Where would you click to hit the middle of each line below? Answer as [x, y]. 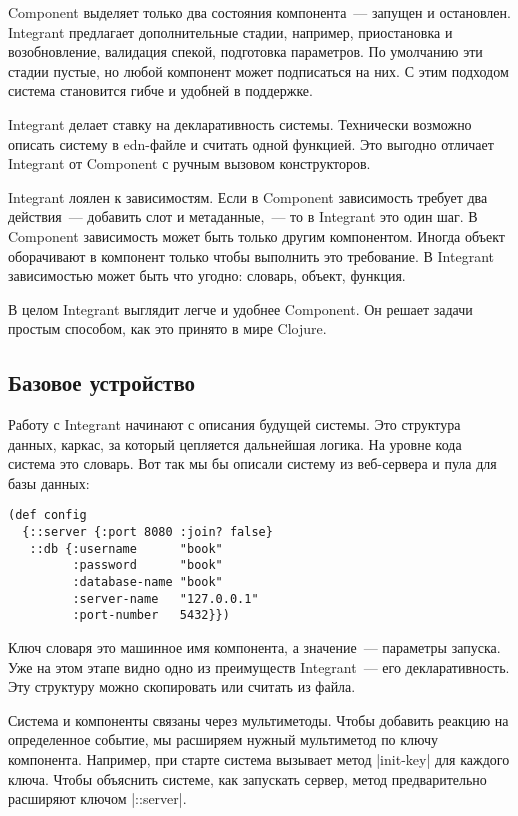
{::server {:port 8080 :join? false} [147, 532]
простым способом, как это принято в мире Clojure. [167, 328]
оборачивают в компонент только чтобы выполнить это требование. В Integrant [251, 255]
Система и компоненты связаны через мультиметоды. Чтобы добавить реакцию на [258, 719]
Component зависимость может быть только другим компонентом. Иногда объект [256, 235]
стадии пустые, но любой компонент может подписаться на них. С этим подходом [258, 70]
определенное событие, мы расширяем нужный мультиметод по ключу [223, 739]
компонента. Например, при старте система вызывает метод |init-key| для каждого [259, 759]
